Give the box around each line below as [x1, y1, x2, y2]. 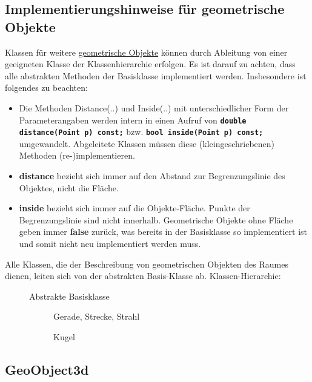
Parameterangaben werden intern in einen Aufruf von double [19, 113, 247, 126]
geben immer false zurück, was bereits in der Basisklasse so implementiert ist [19, 225, 308, 238]
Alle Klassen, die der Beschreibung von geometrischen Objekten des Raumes [5, 257, 288, 270]
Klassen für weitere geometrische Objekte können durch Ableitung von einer [5, 45, 288, 58]
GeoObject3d [5, 360, 89, 378]
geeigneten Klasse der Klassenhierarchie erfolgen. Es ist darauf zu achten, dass [5, 58, 296, 70]
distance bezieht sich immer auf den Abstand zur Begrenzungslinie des [19, 170, 285, 182]
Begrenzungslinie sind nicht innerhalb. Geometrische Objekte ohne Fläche [19, 213, 293, 226]
